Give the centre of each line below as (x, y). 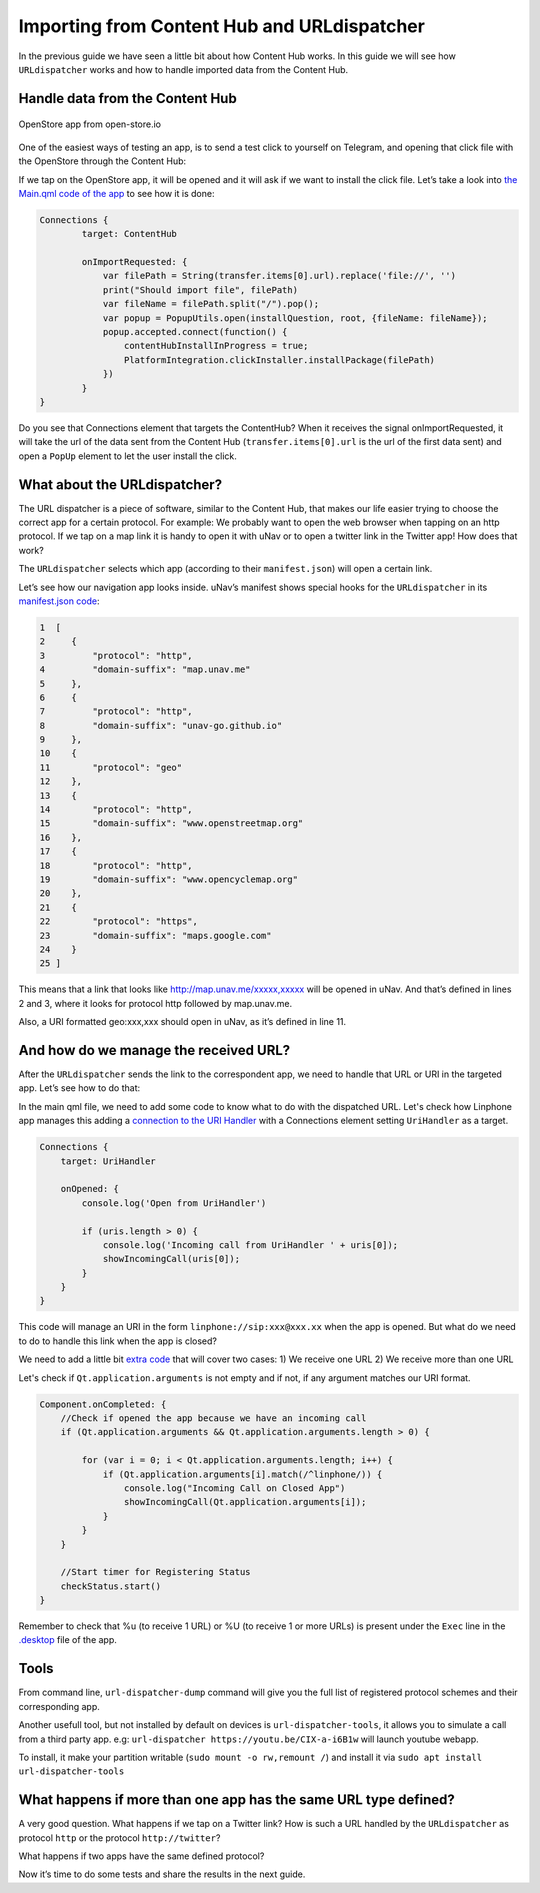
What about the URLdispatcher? (120, 484)
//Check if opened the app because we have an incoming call (213, 1418)
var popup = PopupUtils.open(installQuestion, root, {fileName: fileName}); (295, 318)
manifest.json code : (59, 601)
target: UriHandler (108, 1161)
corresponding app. (59, 1706)
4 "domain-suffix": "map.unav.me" (145, 669)
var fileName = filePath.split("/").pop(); (211, 304)
